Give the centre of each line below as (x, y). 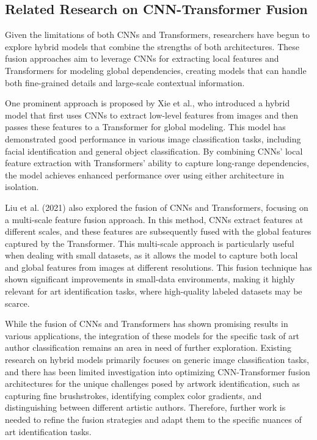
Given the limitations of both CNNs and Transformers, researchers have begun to (157, 35)
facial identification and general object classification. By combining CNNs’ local (154, 151)
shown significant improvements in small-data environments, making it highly (150, 279)
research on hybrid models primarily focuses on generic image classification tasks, (157, 360)
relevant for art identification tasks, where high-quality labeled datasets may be (154, 291)
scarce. (17, 303)
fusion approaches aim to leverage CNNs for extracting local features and (142, 58)
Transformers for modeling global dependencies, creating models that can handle (156, 70)
